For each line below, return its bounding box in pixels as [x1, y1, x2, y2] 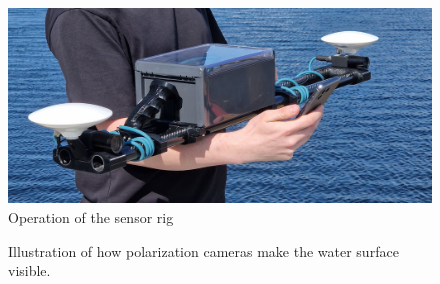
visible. [8, 260, 51, 281]
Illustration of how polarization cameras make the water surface [8, 240, 399, 261]
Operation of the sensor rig [8, 207, 174, 228]
